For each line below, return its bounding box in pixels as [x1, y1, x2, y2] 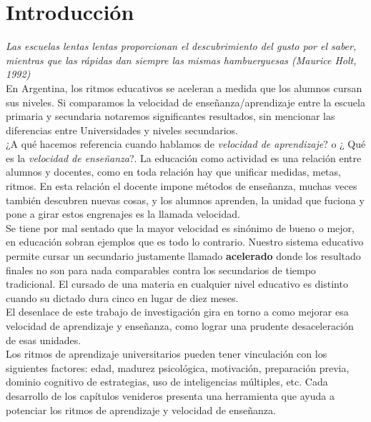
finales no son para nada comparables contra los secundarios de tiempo [6, 262, 316, 277]
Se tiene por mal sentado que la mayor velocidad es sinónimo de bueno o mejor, [6, 220, 355, 235]
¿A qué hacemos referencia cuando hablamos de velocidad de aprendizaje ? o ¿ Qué [6, 136, 366, 151]
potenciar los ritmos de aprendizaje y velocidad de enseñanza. [6, 402, 276, 417]
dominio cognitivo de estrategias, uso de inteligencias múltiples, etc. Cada [6, 374, 328, 389]
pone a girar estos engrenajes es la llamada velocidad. [6, 206, 240, 221]
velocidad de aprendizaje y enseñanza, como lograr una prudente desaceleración [6, 318, 354, 333]
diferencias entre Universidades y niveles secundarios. [6, 122, 238, 137]
